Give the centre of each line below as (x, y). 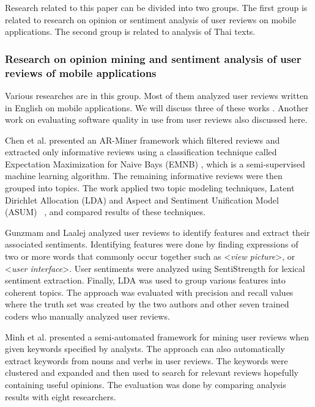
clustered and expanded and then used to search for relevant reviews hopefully (152, 372)
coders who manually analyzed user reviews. (87, 316)
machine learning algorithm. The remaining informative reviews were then (144, 176)
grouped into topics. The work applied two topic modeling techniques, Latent (150, 188)
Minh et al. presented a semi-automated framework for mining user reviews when (157, 336)
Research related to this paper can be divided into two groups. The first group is (156, 7)
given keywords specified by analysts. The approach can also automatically (145, 349)
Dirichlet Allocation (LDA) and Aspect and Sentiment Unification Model (142, 200)
